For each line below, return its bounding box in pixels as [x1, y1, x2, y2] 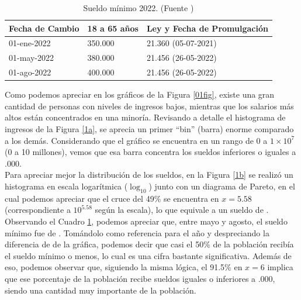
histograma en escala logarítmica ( [5, 180, 128, 192]
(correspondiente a [5, 204, 71, 216]
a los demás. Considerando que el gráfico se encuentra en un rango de [5, 134, 254, 146]
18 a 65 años [87, 22, 139, 34]
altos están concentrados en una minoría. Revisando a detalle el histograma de [5, 111, 286, 123]
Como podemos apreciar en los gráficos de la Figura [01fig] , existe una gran [5, 88, 275, 101]
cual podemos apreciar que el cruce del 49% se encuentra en [5, 192, 219, 204]
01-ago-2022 [9, 66, 51, 78]
